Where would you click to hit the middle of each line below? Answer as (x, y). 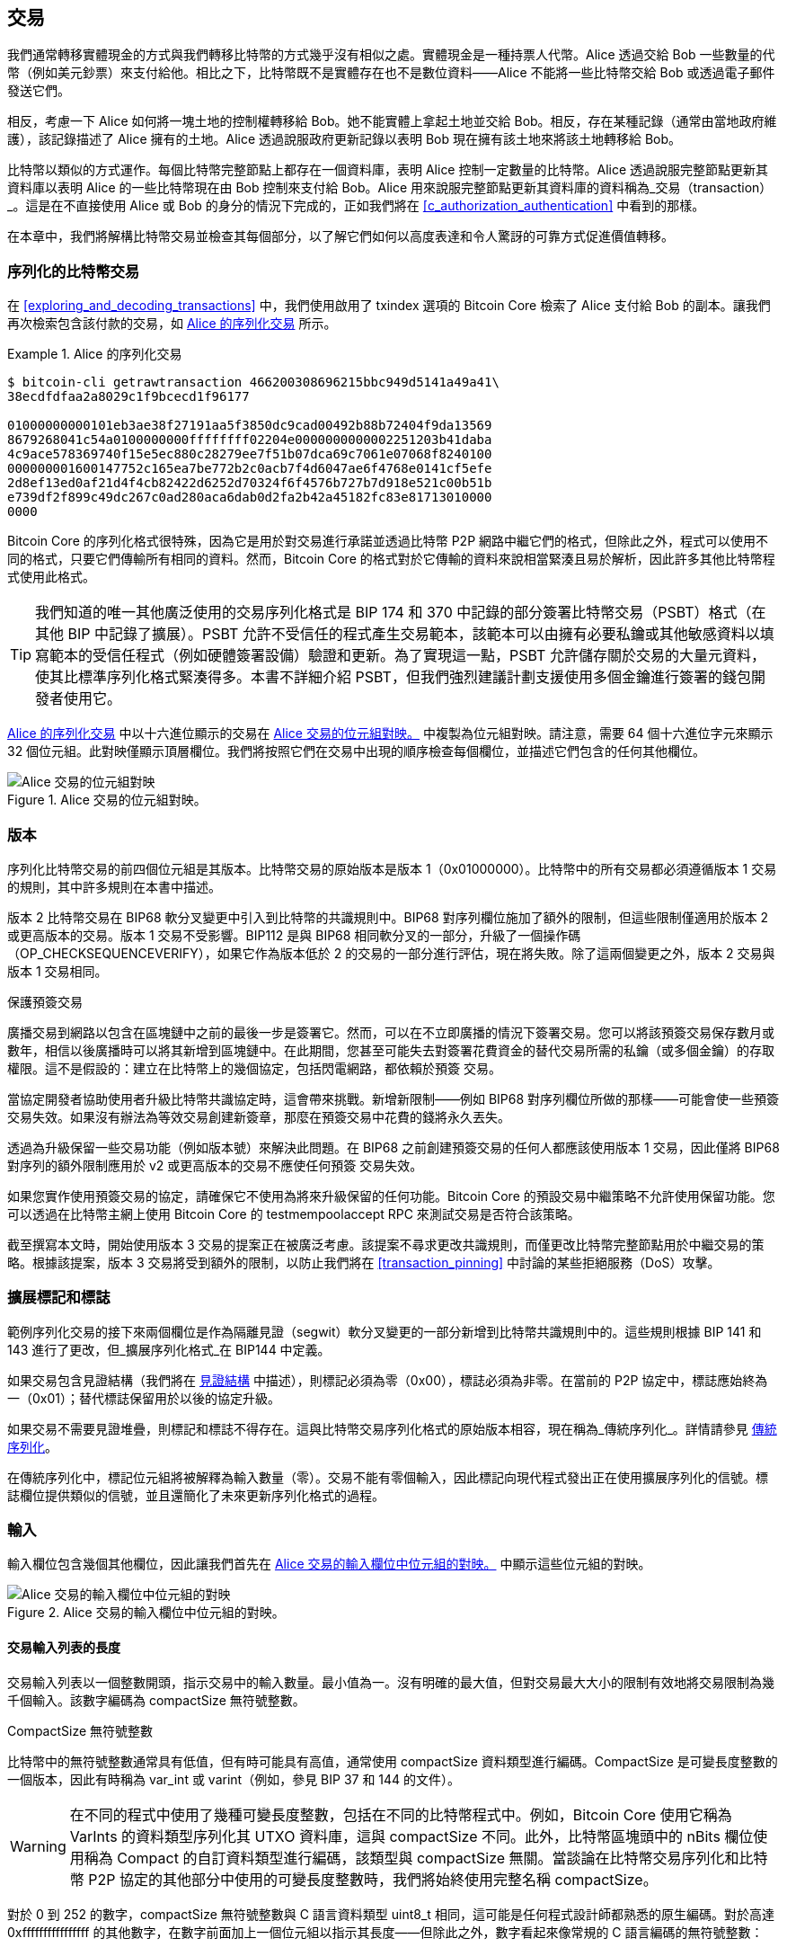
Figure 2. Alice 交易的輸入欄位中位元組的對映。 (146, 1613)
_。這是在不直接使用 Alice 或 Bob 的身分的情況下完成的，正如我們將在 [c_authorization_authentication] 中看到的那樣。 (356, 206)
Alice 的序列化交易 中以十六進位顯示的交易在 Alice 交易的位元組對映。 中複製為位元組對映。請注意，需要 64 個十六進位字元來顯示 (390, 733)
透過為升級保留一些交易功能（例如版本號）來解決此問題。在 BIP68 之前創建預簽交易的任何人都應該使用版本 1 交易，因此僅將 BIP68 (393, 1147)
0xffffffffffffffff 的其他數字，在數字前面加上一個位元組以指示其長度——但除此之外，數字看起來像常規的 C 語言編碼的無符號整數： (385, 1932)
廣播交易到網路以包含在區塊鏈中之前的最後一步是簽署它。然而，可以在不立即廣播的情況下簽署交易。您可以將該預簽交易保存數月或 (391, 1032)
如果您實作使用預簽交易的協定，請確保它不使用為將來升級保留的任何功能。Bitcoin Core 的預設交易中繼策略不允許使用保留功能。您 (391, 1196)
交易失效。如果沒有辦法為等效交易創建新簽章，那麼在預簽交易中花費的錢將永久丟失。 (259, 1116)
